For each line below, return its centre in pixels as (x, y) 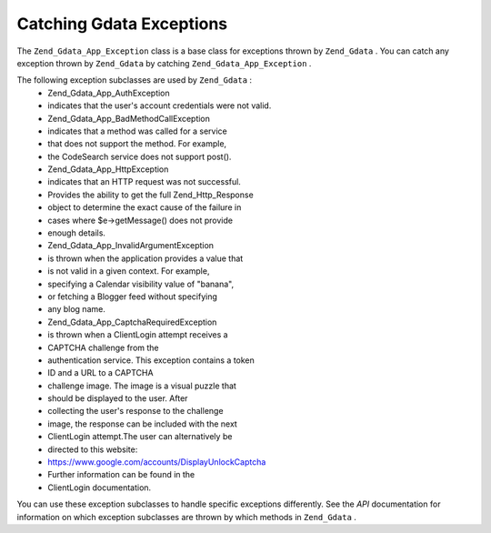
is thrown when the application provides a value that (145, 258)
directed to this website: (93, 449)
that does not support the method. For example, (137, 144)
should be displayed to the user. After (118, 398)
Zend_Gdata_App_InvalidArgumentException (130, 246)
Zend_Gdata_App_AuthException (109, 93)
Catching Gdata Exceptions (122, 24)
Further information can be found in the (121, 475)
